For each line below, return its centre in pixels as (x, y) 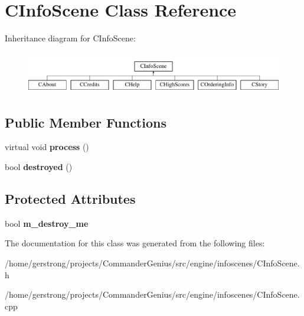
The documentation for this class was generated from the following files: (135, 243)
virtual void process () (47, 147)
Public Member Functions (86, 122)
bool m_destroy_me (47, 223)
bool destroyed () (39, 166)
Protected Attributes (70, 198)
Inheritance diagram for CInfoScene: (70, 38)
